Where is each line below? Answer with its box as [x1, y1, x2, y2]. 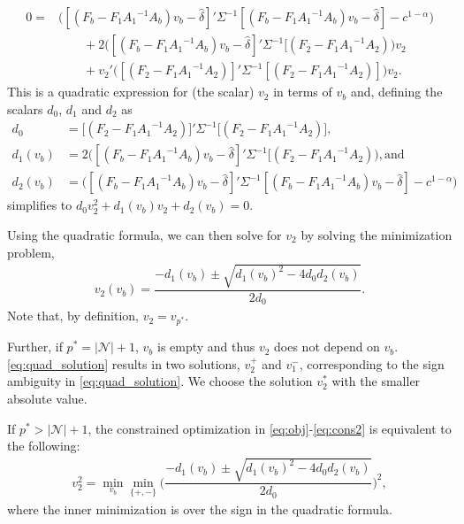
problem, [7, 243, 55, 261]
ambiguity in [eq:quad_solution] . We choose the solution [7, 372, 313, 390]
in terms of [273, 82, 332, 101]
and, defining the [350, 82, 443, 101]
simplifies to [7, 196, 72, 214]
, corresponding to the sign [299, 354, 445, 373]
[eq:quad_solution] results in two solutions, [7, 354, 240, 373]
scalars [7, 99, 43, 118]
